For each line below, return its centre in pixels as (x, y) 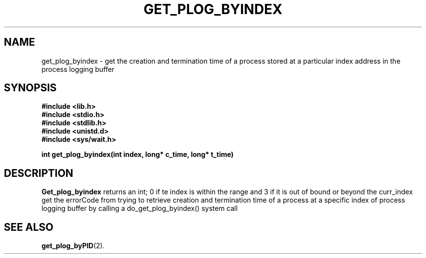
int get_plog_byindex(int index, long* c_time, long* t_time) (138, 155)
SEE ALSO (29, 227)
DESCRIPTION (39, 173)
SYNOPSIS (30, 88)
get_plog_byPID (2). (73, 246)
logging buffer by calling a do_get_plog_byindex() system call (140, 208)
